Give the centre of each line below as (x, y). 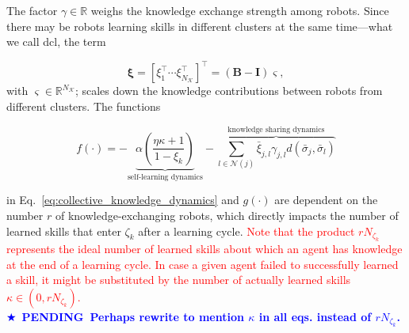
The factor (32, 10)
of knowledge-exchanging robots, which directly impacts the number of (227, 215)
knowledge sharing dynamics (276, 130)
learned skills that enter (64, 231)
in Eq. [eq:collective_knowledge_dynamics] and (123, 200)
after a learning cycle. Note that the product (247, 231)
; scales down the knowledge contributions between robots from (229, 91)
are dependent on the (326, 200)
